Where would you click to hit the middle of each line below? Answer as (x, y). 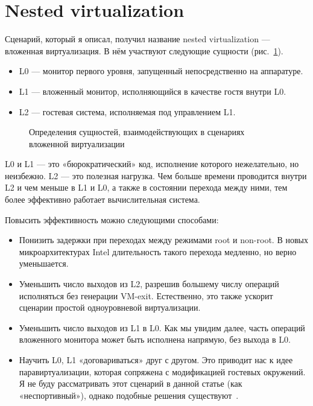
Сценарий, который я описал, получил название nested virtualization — (138, 39)
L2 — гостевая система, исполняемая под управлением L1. (127, 111)
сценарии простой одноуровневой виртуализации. (110, 307)
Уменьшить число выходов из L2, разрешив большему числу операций (149, 284)
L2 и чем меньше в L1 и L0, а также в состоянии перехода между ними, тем (146, 187)
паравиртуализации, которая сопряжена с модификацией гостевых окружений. (162, 371)
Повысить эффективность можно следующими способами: (112, 219)
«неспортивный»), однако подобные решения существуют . (129, 395)
